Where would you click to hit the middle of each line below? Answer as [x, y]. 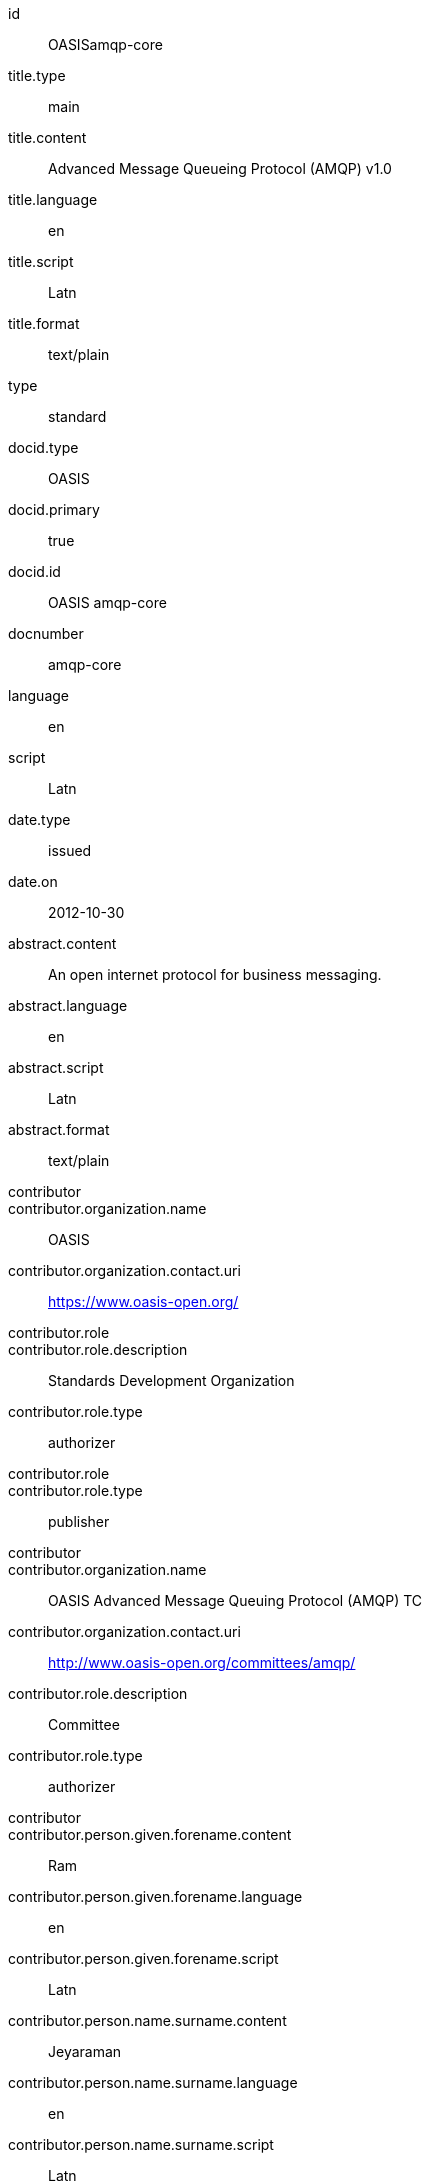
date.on [33, 881]
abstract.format [59, 1129]
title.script [41, 261]
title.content [47, 137]
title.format [44, 323]
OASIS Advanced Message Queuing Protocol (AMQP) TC [235, 1600]
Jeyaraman [85, 2051]
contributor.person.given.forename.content [150, 1834]
